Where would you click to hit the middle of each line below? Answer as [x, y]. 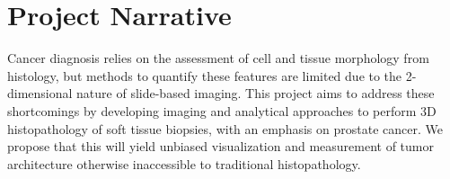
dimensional [40, 93]
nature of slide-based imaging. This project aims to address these [256, 93]
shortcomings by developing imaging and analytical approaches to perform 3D [222, 110]
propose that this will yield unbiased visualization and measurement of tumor [221, 146]
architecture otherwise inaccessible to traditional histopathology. [184, 163]
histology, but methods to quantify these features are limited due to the [205, 75]
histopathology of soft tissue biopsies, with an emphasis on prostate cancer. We [225, 128]
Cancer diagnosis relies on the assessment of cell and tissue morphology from [218, 58]
